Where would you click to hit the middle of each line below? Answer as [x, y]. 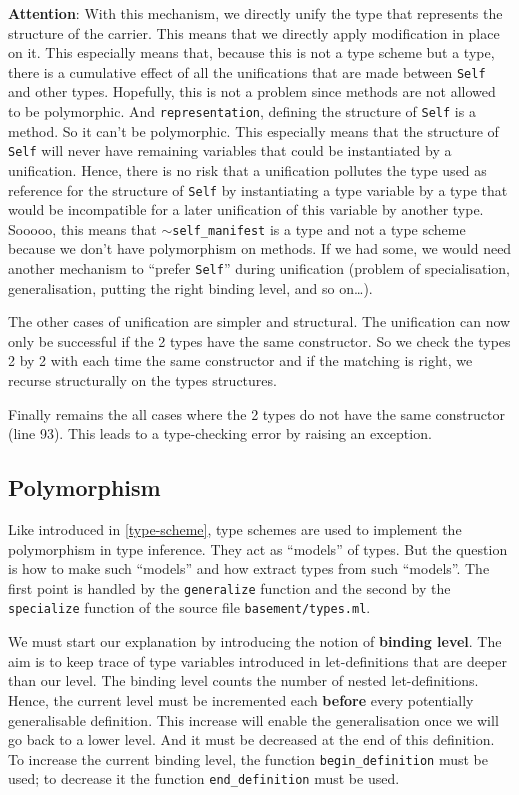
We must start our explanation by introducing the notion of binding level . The [255, 641]
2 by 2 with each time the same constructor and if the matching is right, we [240, 360]
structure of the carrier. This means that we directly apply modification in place [254, 32]
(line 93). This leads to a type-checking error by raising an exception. [220, 433]
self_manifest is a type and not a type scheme [319, 228]
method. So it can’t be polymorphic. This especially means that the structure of [253, 130]
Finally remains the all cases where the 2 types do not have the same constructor [256, 413]
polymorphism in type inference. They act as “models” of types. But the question [258, 548]
